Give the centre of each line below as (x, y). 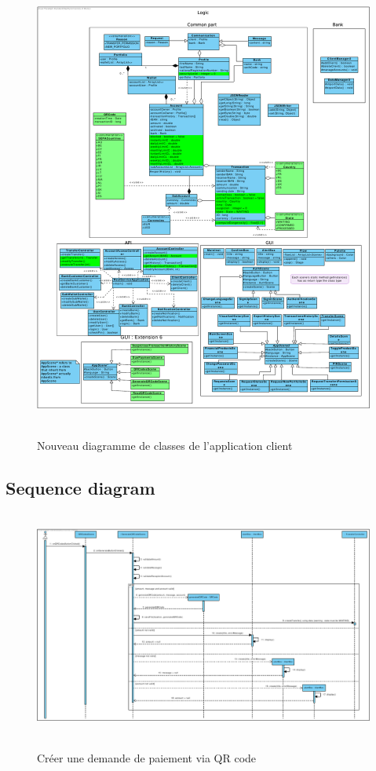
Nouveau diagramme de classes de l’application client (165, 445)
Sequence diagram (80, 487)
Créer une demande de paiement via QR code (147, 758)
